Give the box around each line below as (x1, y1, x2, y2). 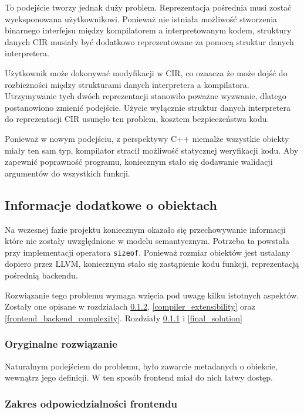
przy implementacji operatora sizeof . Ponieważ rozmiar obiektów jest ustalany (5, 246, 291, 258)
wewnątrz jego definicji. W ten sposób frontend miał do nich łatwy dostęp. (5, 371, 273, 384)
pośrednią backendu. (5, 269, 78, 281)
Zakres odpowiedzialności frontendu (5, 396, 177, 410)
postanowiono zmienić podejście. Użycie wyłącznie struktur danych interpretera (5, 101, 291, 113)
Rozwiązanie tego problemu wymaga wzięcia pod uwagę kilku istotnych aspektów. (5, 289, 299, 301)
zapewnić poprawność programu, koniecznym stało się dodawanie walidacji (5, 155, 273, 168)
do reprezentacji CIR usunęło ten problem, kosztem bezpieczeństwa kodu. (5, 113, 269, 125)
